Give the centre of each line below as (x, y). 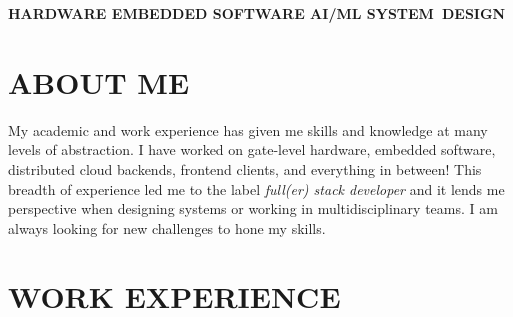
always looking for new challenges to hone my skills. (167, 227)
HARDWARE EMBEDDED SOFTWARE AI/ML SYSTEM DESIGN (257, 13)
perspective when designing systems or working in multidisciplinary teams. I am (253, 208)
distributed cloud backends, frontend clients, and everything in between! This (245, 168)
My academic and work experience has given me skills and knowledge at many (248, 129)
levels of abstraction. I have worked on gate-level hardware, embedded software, (252, 149)
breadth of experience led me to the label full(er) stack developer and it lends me (256, 188)
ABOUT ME (99, 81)
